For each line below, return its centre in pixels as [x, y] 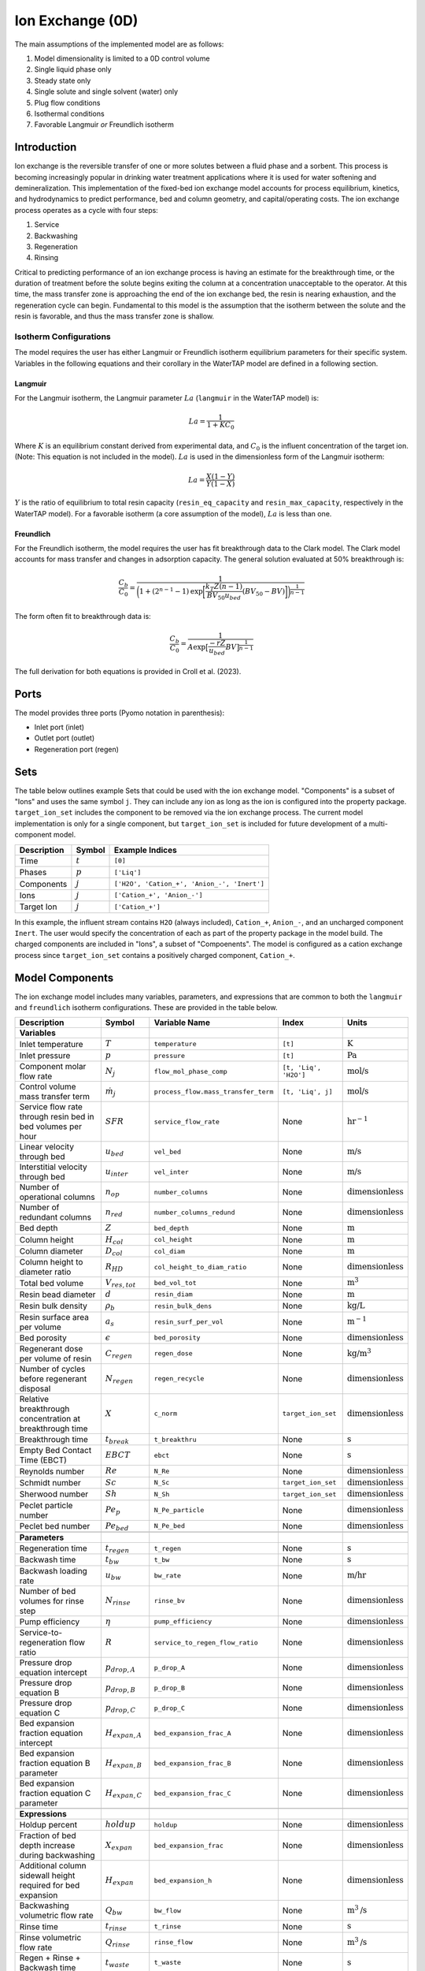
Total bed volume [52, 1283]
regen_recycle [179, 1379]
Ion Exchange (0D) [76, 20]
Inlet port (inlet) [59, 727]
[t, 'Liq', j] [307, 1092]
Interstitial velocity [53, 1167]
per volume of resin [55, 1358]
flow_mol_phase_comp [190, 1071]
